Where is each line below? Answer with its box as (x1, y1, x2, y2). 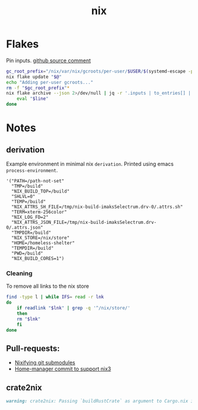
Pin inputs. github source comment (6, 57, 91, 64)
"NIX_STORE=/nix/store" (11, 235, 70, 241)
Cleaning (6, 269, 33, 277)
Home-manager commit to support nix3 (14, 365, 111, 373)
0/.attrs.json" (6, 224, 44, 231)
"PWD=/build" (11, 250, 44, 256)
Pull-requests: (6, 343, 60, 353)
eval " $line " (16, 96, 49, 102)
